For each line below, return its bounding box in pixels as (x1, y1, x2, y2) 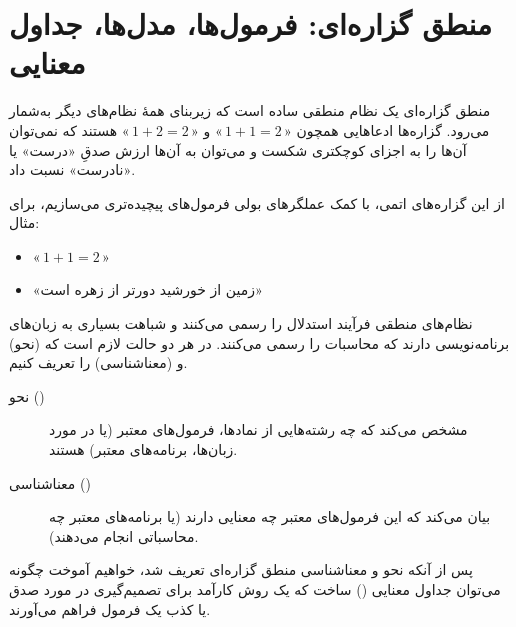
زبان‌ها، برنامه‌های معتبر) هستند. (49, 439, 238, 460)
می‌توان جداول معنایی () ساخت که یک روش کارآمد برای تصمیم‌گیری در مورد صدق (9, 579, 501, 599)
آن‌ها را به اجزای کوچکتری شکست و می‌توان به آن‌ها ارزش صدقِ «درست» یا (9, 139, 467, 160)
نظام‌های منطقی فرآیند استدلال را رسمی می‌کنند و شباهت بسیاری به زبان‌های (9, 313, 473, 334)
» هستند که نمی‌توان (9, 119, 130, 140)
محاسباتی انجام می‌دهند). (49, 525, 199, 546)
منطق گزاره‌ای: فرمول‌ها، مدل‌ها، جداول (9, 3, 493, 44)
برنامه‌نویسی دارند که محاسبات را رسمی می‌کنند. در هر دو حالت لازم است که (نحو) (9, 332, 510, 353)
